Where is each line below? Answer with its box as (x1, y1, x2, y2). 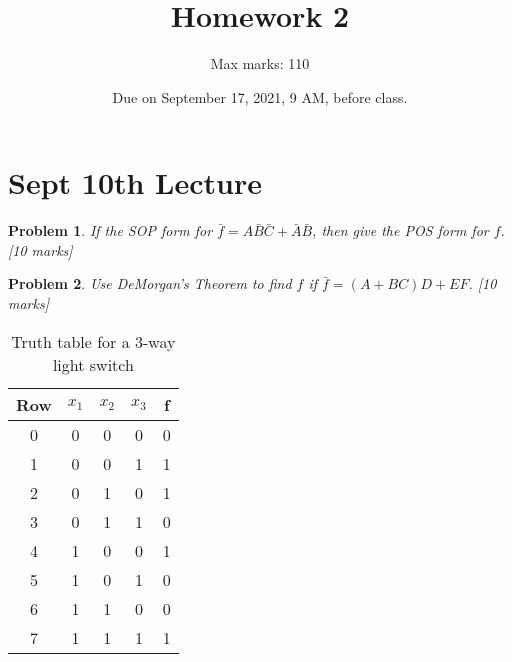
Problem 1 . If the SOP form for (8, 220, 213, 241)
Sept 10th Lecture (8, 162, 262, 203)
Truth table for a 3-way (11, 329, 176, 353)
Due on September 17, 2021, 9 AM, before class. (112, 86, 408, 107)
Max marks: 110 (210, 53, 310, 74)
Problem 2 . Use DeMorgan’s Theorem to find (8, 273, 292, 294)
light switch (52, 352, 134, 376)
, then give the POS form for (312, 220, 489, 241)
